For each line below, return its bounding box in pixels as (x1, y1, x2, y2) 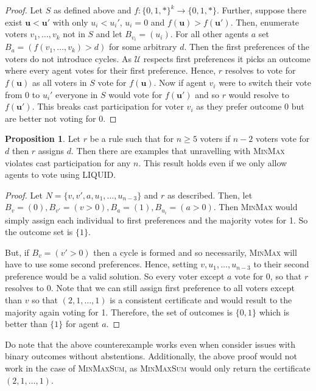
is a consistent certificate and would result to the (110, 294, 292, 306)
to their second (253, 258, 309, 270)
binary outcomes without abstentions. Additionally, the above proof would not (5, 350, 297, 362)
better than (5, 317, 47, 330)
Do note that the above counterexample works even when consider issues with (5, 337, 296, 350)
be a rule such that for (90, 132, 174, 145)
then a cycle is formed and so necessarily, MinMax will (93, 245, 297, 258)
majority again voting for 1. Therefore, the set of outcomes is (5, 305, 233, 318)
